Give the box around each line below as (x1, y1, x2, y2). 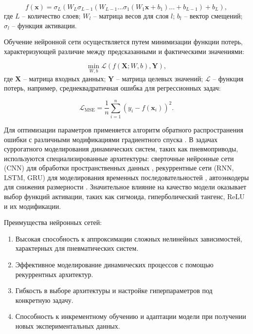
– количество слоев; (22, 11, 81, 20)
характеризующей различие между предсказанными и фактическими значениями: (4, 46, 244, 56)
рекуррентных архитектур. (15, 269, 93, 279)
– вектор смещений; (184, 11, 243, 20)
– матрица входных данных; (23, 73, 106, 83)
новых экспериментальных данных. (15, 321, 120, 331)
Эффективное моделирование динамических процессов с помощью (15, 260, 214, 270)
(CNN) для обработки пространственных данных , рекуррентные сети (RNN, (4, 163, 234, 173)
